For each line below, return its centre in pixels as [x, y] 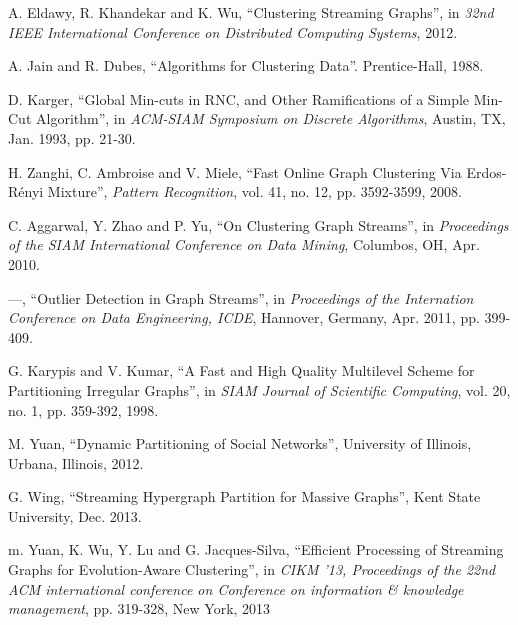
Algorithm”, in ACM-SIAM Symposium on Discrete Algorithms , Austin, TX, [270, 118]
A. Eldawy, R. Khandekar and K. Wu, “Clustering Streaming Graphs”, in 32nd [251, 12]
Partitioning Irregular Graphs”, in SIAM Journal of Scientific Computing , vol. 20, [259, 389]
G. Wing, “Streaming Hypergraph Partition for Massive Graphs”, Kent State [244, 496]
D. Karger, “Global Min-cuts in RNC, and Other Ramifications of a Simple [239, 98]
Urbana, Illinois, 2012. [76, 462]
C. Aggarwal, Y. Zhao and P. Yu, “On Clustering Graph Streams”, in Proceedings [258, 224]
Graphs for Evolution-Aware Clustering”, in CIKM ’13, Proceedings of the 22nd [252, 569]
